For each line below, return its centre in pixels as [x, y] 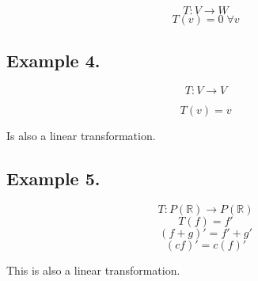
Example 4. [53, 61]
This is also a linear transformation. [93, 270]
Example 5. [53, 178]
